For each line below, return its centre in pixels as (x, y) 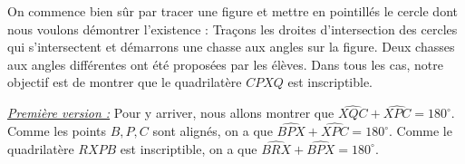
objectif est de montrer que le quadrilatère (125, 82)
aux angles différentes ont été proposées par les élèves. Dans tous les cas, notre (225, 64)
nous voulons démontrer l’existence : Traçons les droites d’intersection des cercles (232, 29)
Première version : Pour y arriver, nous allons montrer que (171, 113)
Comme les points (57, 130)
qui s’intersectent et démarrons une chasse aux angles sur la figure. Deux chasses (231, 47)
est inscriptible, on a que (189, 148)
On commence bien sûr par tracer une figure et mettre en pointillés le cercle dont (232, 11)
